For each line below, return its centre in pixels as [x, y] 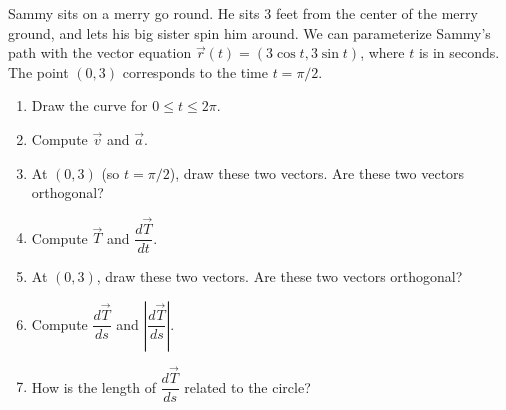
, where [382, 52]
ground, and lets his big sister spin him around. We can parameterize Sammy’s [249, 32]
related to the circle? [247, 386]
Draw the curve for [89, 105]
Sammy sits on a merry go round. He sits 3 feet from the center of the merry [243, 13]
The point [38, 71]
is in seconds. [459, 52]
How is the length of [93, 386]
